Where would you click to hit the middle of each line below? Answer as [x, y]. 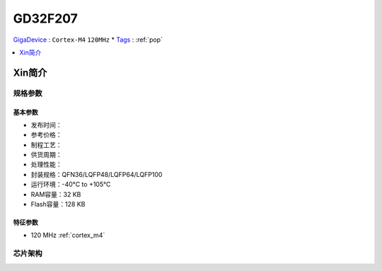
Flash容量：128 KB [58, 204]
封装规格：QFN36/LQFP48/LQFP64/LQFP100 [97, 174]
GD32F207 [45, 18]
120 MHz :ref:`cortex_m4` [68, 235]
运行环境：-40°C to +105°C [71, 185]
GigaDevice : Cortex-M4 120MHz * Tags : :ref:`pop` [88, 40]
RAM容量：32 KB [56, 194]
